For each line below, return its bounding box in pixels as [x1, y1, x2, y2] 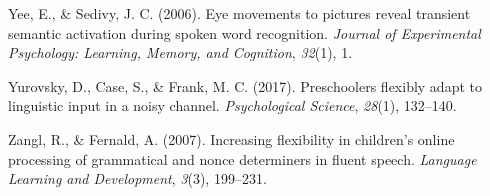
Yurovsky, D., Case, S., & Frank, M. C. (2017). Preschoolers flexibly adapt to [8, 75, 482, 96]
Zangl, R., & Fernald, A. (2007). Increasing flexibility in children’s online [8, 128, 455, 149]
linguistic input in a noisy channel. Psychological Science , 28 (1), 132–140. [8, 95, 457, 116]
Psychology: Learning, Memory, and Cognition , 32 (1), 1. [8, 42, 353, 63]
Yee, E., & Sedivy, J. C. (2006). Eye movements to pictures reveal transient [8, 3, 471, 23]
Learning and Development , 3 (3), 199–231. [8, 168, 267, 189]
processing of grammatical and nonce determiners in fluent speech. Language [8, 148, 477, 169]
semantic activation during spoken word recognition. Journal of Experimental [8, 22, 481, 43]
